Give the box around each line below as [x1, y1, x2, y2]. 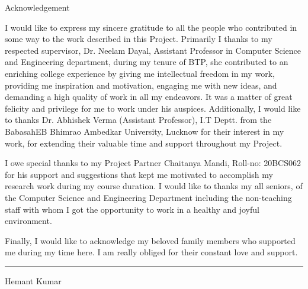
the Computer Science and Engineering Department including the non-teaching [5, 191, 292, 203]
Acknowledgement [5, 1, 70, 13]
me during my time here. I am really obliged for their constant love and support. [5, 246, 298, 258]
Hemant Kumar [5, 274, 62, 287]
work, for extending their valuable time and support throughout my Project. [5, 137, 283, 149]
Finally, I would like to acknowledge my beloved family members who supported [5, 234, 296, 246]
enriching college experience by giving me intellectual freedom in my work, [5, 67, 275, 79]
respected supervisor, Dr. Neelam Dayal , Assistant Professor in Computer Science [5, 44, 301, 56]
